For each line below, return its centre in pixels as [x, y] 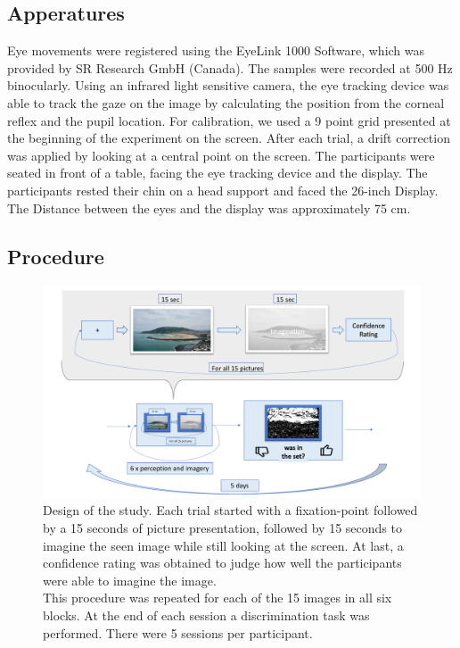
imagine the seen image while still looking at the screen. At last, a [223, 545]
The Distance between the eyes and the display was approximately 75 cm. [209, 208]
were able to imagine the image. [130, 580]
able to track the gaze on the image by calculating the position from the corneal [226, 102]
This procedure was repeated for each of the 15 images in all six [218, 598]
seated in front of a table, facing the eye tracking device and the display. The [218, 173]
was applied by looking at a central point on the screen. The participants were [221, 155]
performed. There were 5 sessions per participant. [178, 632]
